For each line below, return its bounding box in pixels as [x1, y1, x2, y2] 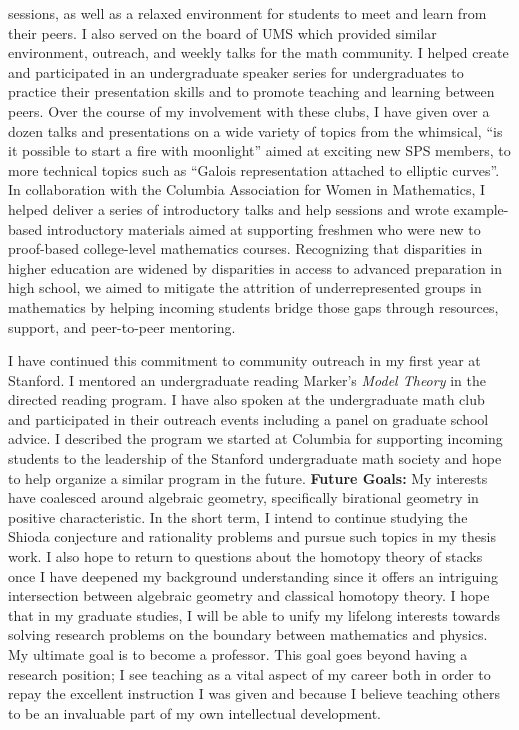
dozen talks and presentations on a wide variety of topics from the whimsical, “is [8, 120, 503, 141]
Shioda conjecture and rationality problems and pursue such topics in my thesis [8, 526, 496, 547]
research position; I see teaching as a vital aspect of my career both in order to [8, 663, 491, 684]
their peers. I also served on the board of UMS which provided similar [8, 22, 437, 43]
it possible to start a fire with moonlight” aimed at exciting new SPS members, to [8, 140, 511, 161]
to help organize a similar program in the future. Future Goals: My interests [8, 467, 488, 488]
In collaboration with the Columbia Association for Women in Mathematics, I [8, 179, 486, 200]
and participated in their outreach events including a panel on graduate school [8, 408, 489, 429]
